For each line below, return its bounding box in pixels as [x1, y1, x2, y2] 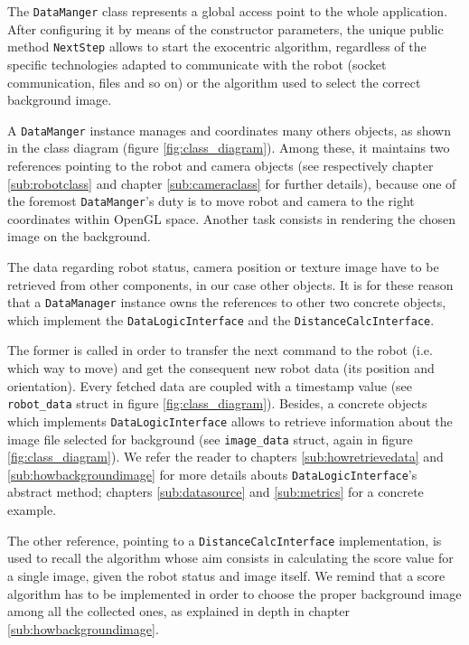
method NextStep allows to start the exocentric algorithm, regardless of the [7, 37, 427, 56]
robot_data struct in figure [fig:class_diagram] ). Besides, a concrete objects [7, 394, 427, 413]
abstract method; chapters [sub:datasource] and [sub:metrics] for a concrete [7, 482, 424, 501]
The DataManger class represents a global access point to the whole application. [7, 2, 448, 20]
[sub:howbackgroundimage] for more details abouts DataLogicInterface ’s [7, 464, 417, 483]
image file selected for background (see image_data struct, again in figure [7, 429, 413, 448]
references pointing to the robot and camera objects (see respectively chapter [7, 155, 434, 174]
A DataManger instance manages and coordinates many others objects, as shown [7, 120, 452, 139]
